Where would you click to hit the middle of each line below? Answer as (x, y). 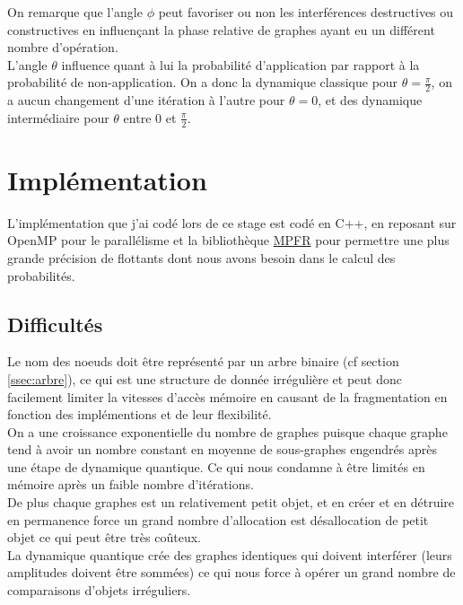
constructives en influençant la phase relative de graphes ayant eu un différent (221, 29)
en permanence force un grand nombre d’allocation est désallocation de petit (218, 519)
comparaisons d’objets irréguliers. (99, 590)
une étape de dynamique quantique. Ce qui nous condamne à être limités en (216, 466)
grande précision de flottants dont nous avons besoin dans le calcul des (201, 257)
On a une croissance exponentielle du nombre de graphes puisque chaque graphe (227, 431)
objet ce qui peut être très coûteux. (104, 537)
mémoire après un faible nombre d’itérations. (131, 484)
